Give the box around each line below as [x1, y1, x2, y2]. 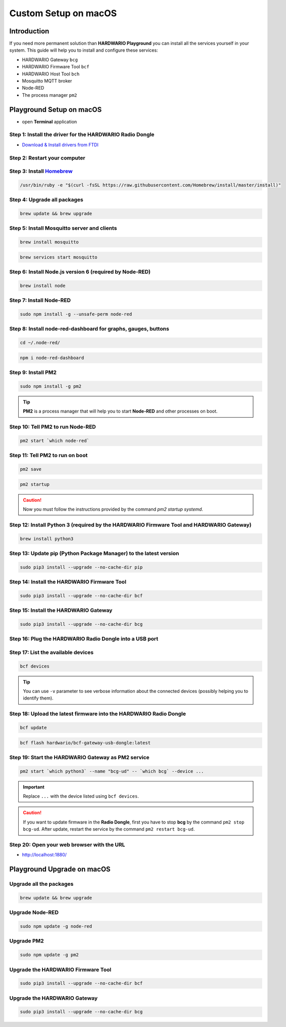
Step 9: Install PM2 [9, 369, 57, 376]
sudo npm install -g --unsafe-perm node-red [20, 311, 132, 317]
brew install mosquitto [20, 239, 79, 245]
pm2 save [20, 466, 42, 472]
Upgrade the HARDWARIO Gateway [9, 995, 98, 1002]
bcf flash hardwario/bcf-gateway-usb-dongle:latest [20, 740, 151, 746]
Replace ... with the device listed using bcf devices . [23, 793, 139, 799]
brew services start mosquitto [20, 254, 98, 260]
